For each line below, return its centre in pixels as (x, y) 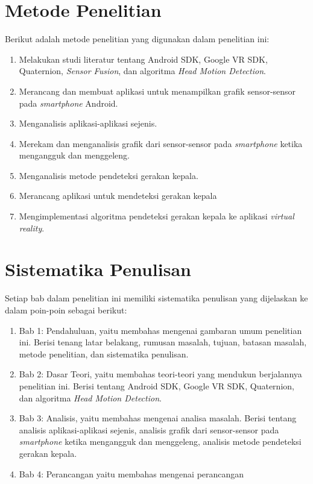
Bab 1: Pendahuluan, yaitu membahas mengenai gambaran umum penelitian (160, 330)
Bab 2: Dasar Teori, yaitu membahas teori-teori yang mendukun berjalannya (160, 374)
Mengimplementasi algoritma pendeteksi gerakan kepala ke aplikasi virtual (156, 216)
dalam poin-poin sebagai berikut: (66, 310)
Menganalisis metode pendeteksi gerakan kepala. (109, 175)
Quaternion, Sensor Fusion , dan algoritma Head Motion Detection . (142, 71)
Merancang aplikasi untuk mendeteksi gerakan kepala (118, 196)
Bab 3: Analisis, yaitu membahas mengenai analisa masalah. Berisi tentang (158, 418)
